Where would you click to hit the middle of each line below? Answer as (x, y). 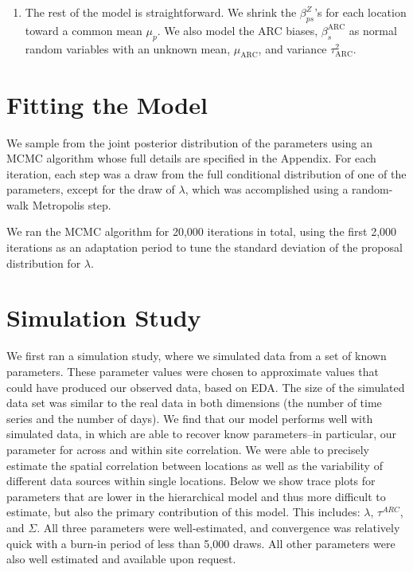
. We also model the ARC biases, (238, 30)
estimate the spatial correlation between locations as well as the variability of (195, 465)
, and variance (292, 48)
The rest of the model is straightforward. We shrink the (161, 12)
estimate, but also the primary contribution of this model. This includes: (183, 512)
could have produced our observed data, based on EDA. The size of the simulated (206, 387)
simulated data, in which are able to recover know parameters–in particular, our (202, 434)
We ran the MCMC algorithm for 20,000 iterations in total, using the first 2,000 (202, 231)
